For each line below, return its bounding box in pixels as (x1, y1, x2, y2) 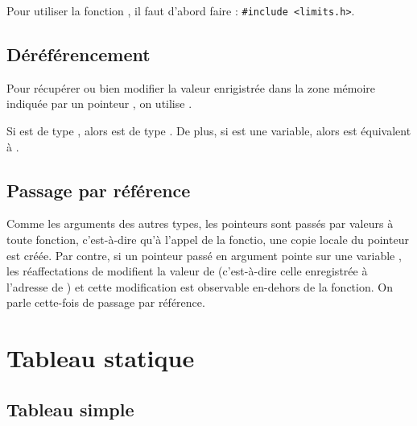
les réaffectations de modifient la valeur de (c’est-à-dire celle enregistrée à (6, 263, 368, 279)
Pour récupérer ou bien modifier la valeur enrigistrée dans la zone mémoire (6, 79, 376, 96)
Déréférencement (6, 42, 151, 67)
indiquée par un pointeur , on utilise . (6, 95, 192, 112)
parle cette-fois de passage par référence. (6, 294, 205, 311)
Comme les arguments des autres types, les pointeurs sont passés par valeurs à (6, 215, 394, 232)
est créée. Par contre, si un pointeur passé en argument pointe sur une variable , (6, 246, 402, 263)
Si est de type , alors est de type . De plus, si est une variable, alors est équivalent (6, 122, 411, 139)
